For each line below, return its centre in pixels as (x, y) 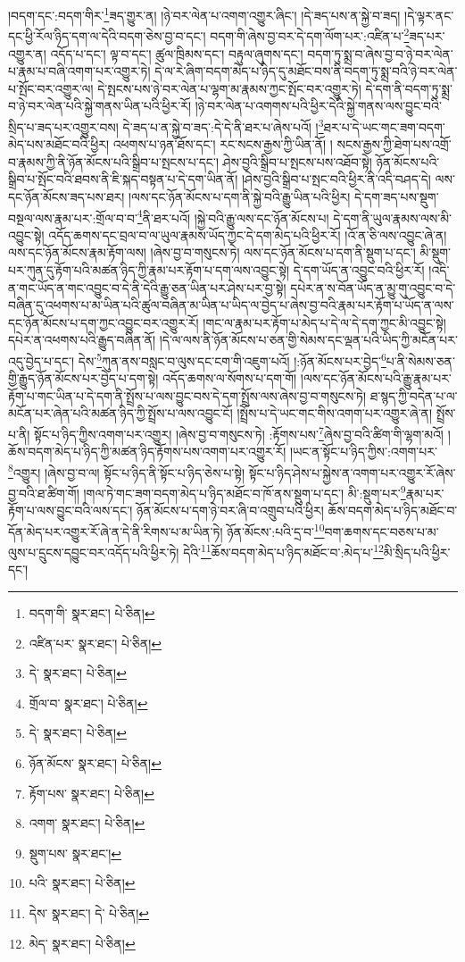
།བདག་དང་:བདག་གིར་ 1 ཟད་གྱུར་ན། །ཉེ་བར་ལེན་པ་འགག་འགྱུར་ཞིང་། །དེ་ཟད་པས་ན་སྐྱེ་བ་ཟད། (204, 14)
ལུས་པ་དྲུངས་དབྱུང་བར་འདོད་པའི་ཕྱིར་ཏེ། (94, 552)
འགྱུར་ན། (27, 53)
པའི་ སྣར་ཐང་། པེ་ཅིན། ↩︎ (82, 883)
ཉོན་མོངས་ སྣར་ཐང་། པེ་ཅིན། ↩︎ (95, 762)
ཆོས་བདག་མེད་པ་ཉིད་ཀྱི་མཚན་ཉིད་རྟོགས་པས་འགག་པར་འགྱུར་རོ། (147, 452)
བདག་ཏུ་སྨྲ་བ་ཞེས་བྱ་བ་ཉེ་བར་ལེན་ (380, 53)
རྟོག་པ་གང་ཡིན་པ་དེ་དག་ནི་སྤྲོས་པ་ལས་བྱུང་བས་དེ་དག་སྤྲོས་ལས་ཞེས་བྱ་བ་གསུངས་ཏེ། (187, 395)
